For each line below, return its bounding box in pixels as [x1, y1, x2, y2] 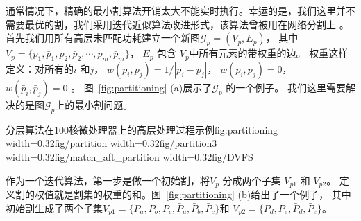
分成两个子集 [222, 173, 281, 187]
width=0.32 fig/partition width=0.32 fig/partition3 [6, 136, 217, 150]
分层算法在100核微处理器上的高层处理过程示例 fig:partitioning [6, 122, 278, 136]
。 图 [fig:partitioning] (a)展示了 [71, 80, 212, 94]
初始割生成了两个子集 [6, 200, 103, 215]
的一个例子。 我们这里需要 [226, 80, 346, 94]
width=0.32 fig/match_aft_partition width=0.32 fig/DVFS [6, 149, 253, 163]
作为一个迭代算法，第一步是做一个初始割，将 [6, 173, 210, 187]
